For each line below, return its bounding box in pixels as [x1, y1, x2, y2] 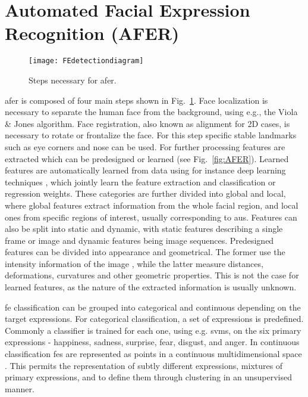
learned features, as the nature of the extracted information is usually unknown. [5, 281, 297, 293]
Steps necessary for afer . [29, 73, 117, 86]
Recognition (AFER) [5, 21, 180, 45]
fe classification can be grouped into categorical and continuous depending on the [5, 300, 301, 313]
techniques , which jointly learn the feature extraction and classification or [5, 175, 276, 188]
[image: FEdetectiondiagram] [29, 57, 144, 66]
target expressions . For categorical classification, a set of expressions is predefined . [5, 312, 304, 325]
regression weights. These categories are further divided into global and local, [5, 187, 286, 200]
